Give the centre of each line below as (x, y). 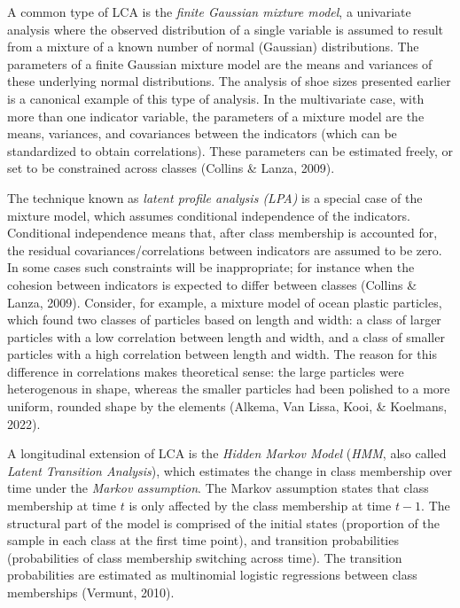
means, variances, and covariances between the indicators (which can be (202, 133)
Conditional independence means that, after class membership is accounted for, (222, 233)
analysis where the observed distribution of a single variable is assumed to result (226, 29)
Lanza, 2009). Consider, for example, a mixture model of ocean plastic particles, (225, 302)
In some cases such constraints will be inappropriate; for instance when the (211, 267)
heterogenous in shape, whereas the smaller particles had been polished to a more (229, 389)
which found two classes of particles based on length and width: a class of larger (224, 320)
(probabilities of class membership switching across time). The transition (205, 557)
